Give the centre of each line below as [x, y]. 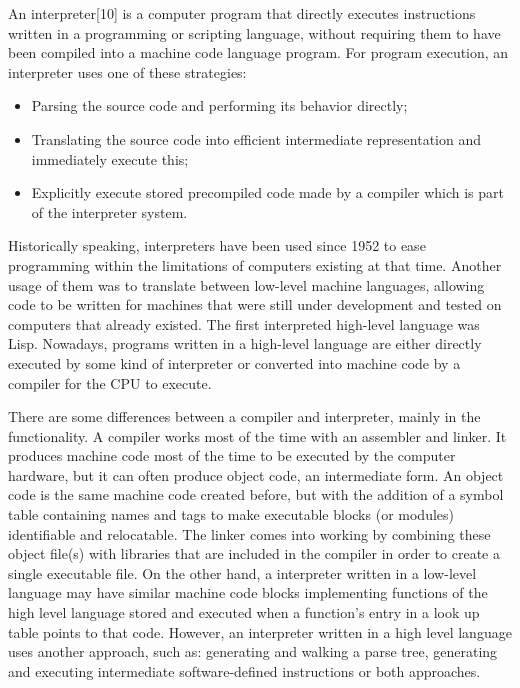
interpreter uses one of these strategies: [127, 71]
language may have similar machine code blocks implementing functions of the [248, 592]
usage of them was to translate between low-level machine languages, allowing [246, 284]
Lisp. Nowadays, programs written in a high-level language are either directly [245, 343]
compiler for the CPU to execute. [110, 382]
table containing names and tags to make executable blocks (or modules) [231, 514]
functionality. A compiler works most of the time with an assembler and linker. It [257, 435]
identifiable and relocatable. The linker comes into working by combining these [249, 533]
